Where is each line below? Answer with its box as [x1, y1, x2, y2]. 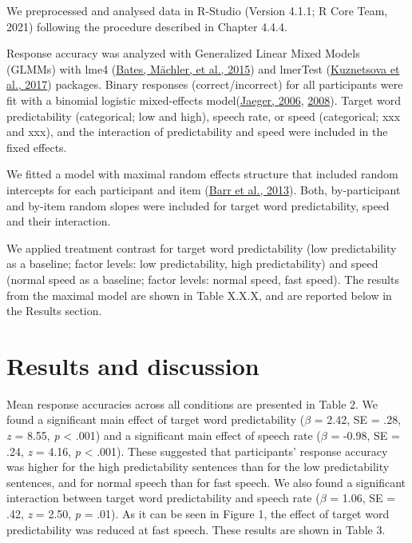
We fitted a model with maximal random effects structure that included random [6, 166, 398, 182]
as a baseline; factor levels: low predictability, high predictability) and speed [6, 255, 378, 272]
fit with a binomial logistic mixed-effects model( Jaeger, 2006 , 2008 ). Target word [6, 91, 401, 108]
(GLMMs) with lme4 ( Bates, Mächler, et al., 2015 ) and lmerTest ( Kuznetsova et [6, 60, 400, 77]
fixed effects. [6, 138, 67, 155]
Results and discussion [6, 349, 259, 381]
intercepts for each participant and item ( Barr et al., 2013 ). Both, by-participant [6, 181, 401, 198]
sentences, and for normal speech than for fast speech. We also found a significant [6, 473, 406, 490]
